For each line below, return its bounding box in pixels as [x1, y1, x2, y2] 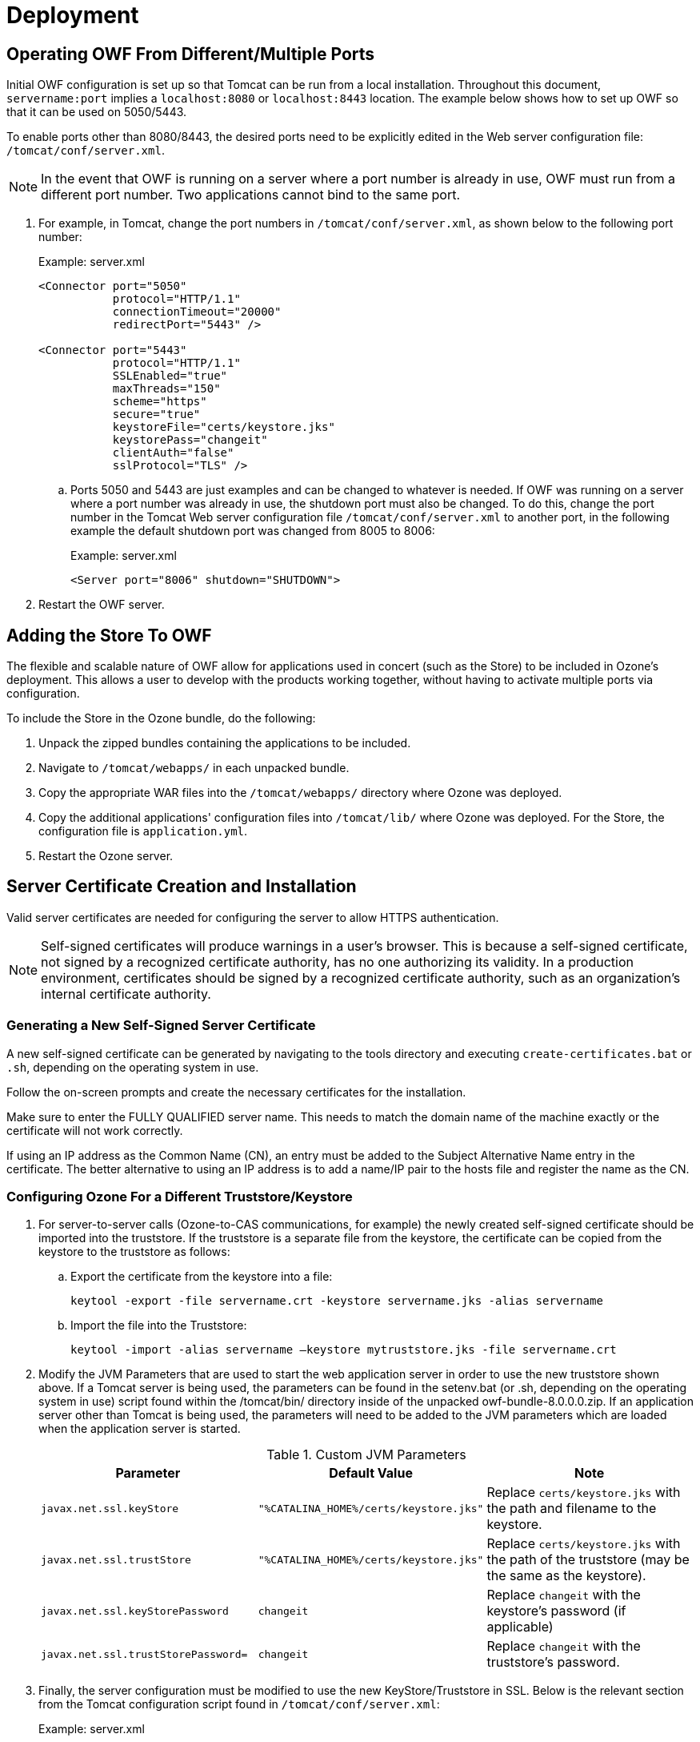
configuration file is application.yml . [38, 824, 248, 839]
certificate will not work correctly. [6, 1123, 183, 1137]
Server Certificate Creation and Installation [6, 876, 357, 897]
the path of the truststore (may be [486, 1551, 690, 1568]
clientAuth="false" [112, 446, 234, 460]
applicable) [486, 1619, 554, 1635]
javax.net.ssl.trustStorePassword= [41, 1647, 248, 1660]
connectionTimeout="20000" [112, 305, 282, 319]
